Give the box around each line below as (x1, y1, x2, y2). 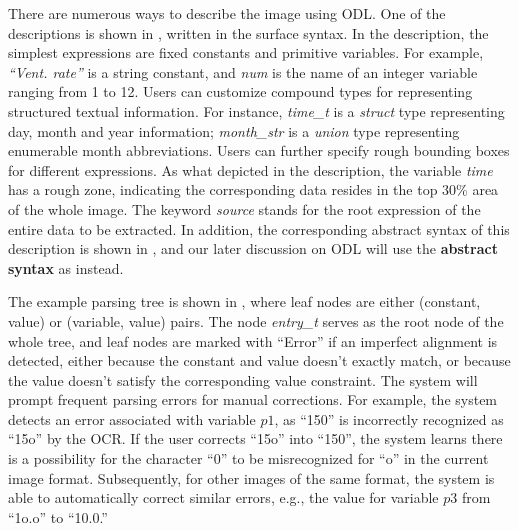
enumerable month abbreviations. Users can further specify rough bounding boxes (8, 140, 510, 161)
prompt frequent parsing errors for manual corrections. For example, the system (8, 389, 498, 410)
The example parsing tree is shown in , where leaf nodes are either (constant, (8, 291, 481, 312)
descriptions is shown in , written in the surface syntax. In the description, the (8, 22, 489, 43)
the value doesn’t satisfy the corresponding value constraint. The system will (8, 369, 478, 390)
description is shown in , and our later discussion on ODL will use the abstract (8, 238, 498, 259)
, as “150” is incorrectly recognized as (274, 408, 504, 429)
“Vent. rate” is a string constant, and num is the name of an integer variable (8, 61, 478, 82)
